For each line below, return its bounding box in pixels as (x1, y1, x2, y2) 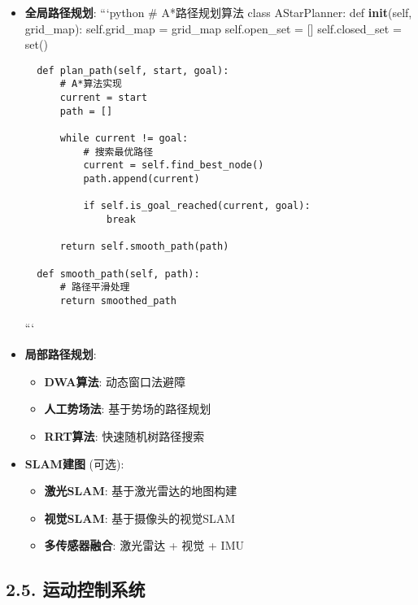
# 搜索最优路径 (83, 146, 154, 158)
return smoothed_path (59, 294, 176, 307)
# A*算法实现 (59, 78, 122, 90)
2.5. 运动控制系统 (6, 577, 146, 602)
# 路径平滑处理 (59, 281, 130, 294)
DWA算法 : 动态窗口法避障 (44, 372, 186, 390)
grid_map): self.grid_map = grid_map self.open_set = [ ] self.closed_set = (24, 20, 402, 37)
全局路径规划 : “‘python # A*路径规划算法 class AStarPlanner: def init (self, (24, 4, 412, 20)
